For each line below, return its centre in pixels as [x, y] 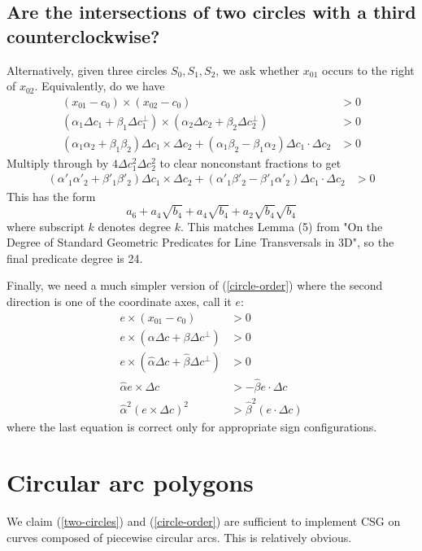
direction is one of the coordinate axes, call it [119, 302]
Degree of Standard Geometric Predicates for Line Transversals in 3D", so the [200, 242]
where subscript [46, 226]
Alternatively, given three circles [87, 70]
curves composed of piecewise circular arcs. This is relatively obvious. [179, 538]
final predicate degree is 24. [75, 258]
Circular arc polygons [130, 482]
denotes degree [135, 226]
